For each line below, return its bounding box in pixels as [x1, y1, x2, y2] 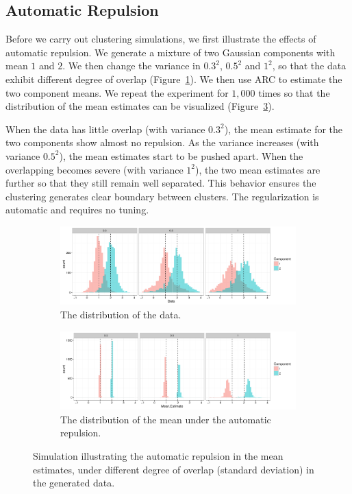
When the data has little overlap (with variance [5, 121, 205, 136]
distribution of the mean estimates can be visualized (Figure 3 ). [5, 99, 275, 113]
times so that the [258, 85, 330, 99]
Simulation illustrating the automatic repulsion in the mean [33, 448, 284, 462]
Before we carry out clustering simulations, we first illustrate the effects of [5, 32, 316, 46]
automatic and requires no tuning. [5, 202, 149, 217]
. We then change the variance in [62, 58, 201, 73]
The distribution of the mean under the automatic [60, 412, 271, 426]
